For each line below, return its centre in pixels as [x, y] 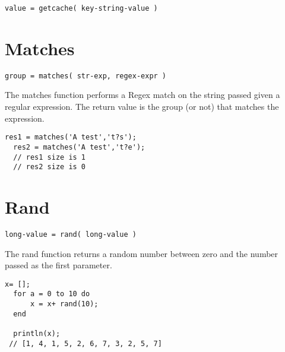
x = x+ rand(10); [64, 304]
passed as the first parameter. [58, 265]
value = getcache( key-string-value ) [81, 8]
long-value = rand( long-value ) [71, 234]
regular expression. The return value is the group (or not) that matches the [142, 107]
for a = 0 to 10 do [52, 294]
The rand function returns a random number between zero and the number [142, 253]
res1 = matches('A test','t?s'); [71, 137]
